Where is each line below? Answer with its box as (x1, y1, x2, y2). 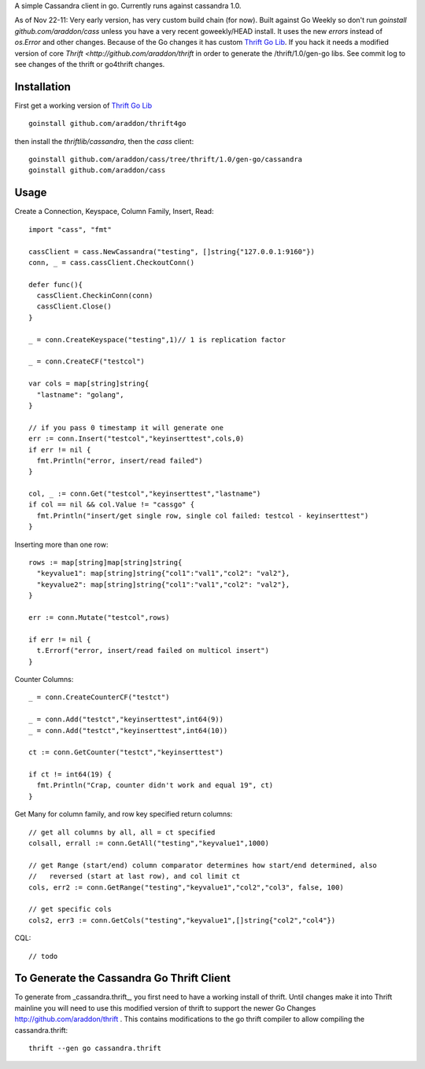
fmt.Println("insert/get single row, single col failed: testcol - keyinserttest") (36, 511, 369, 520)
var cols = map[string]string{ (28, 379, 150, 389)
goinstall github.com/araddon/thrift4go (28, 119, 187, 128)
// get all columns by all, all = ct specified (28, 828, 216, 837)
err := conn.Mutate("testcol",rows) (28, 614, 170, 621)
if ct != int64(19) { (28, 770, 112, 779)
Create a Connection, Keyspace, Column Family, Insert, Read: (14, 207, 214, 216)
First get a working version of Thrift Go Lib (14, 101, 153, 110)
